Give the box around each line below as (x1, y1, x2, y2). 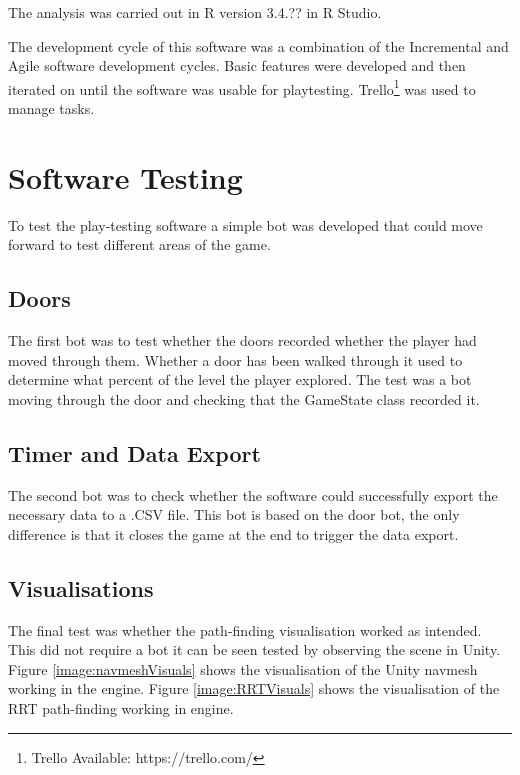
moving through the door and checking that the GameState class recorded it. (8, 388, 480, 409)
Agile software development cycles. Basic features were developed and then (8, 55, 466, 76)
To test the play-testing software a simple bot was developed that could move (8, 214, 483, 235)
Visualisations (8, 572, 154, 603)
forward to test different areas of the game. (8, 234, 271, 255)
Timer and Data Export (8, 437, 261, 468)
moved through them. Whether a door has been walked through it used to (8, 349, 463, 370)
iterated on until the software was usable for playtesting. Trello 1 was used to (8, 75, 476, 99)
